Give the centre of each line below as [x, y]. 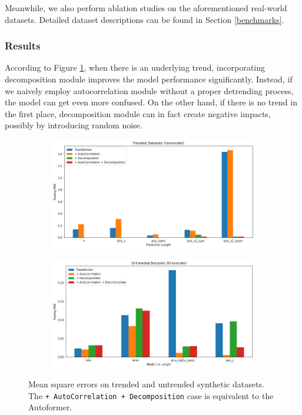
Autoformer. [50, 407]
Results [23, 46]
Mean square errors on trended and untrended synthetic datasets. [146, 384]
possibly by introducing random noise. [74, 125]
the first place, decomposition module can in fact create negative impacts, [138, 113]
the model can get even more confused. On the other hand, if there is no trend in [151, 102]
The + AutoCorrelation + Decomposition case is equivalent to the [151, 395]
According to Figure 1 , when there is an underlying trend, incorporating [135, 67]
